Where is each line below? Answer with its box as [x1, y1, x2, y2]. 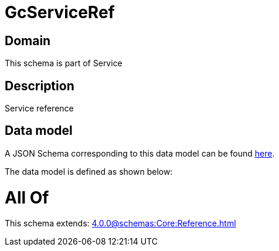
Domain [5, 33, 51, 48]
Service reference [5, 103, 74, 114]
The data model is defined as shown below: [5, 166, 173, 177]
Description [5, 78, 74, 93]
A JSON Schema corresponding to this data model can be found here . [5, 148, 275, 158]
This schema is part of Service [5, 58, 123, 69]
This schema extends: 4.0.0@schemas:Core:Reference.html [5, 218, 236, 229]
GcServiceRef [5, 2, 115, 22]
